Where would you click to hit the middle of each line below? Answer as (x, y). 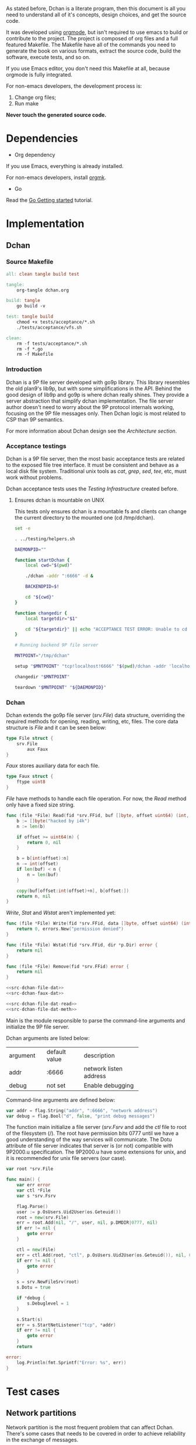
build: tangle (23, 301)
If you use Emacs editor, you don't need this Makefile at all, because (88, 68)
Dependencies (42, 138)
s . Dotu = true (34, 1288)
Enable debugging (109, 1085)
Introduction (24, 369)
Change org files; (35, 97)
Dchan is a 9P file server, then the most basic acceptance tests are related (95, 458)
